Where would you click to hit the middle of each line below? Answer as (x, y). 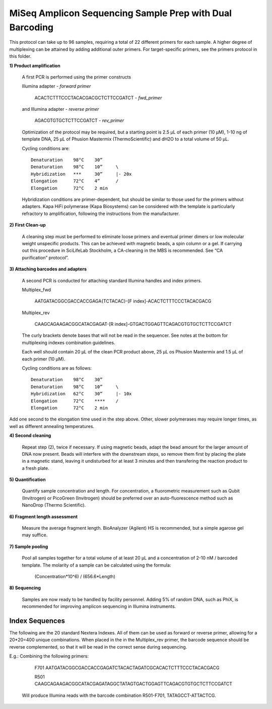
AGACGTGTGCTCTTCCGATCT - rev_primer (79, 120)
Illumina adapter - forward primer (56, 86)
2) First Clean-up (27, 225)
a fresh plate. (36, 468)
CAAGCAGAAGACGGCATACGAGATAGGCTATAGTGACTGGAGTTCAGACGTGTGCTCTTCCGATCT (133, 684)
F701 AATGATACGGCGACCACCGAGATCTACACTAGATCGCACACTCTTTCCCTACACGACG (127, 668)
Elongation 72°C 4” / (75, 181)
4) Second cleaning (30, 436)
